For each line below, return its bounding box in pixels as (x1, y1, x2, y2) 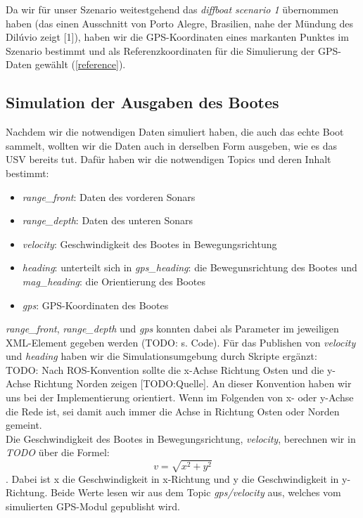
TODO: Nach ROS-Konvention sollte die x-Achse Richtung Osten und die (6, 362, 324, 377)
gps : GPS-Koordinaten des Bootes (22, 297, 169, 312)
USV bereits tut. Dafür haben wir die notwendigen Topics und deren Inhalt (6, 152, 331, 167)
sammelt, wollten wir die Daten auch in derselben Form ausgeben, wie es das (6, 138, 338, 153)
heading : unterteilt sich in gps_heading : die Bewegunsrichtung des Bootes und (22, 260, 357, 275)
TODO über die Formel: (6, 445, 110, 460)
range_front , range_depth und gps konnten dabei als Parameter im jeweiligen (6, 321, 339, 336)
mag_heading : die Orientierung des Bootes (22, 273, 205, 288)
